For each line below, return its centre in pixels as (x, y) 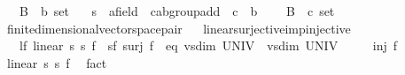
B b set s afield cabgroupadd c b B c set (177, 11)
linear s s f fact (57, 62)
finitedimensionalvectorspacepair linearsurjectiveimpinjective (179, 28)
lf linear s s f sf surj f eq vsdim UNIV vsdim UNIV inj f (208, 45)
